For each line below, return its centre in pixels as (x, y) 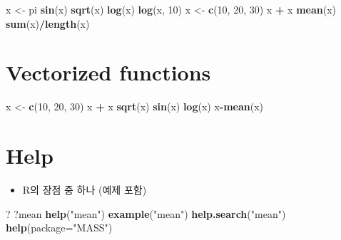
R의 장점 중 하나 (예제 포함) (85, 190)
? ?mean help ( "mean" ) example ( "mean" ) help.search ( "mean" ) (146, 213)
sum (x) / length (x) (48, 23)
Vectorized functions (108, 72)
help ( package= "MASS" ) (59, 228)
